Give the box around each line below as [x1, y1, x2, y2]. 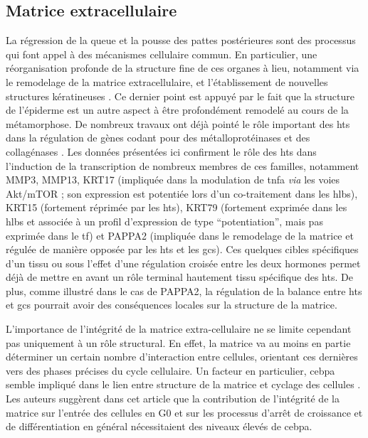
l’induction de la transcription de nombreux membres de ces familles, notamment [6, 158, 359, 173]
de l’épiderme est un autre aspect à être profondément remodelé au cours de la [6, 102, 349, 117]
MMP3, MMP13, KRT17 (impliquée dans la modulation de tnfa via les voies [6, 172, 340, 187]
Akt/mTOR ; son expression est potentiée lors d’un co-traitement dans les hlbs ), [6, 186, 358, 201]
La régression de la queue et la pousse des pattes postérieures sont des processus [6, 33, 356, 48]
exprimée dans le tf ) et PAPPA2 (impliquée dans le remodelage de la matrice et [6, 228, 354, 242]
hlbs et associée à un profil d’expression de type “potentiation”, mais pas [6, 213, 323, 228]
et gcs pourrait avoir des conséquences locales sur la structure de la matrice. [6, 297, 337, 312]
